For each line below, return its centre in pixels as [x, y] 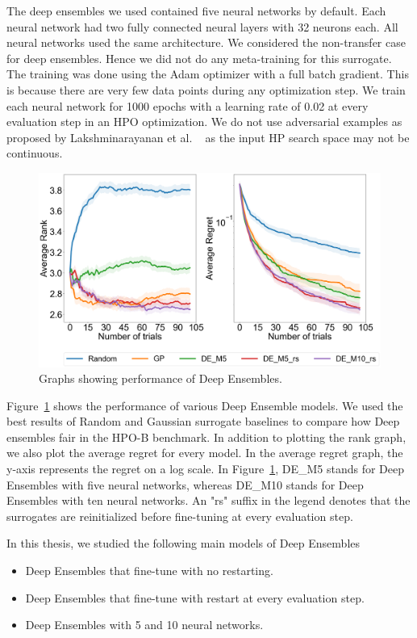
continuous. [35, 153]
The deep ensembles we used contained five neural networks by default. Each [196, 10]
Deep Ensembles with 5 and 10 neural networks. [144, 625]
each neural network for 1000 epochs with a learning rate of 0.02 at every [188, 105]
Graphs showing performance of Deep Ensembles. [161, 378]
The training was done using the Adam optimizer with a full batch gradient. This [208, 74]
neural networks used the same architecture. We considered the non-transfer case [206, 42]
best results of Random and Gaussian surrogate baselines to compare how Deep [203, 421]
